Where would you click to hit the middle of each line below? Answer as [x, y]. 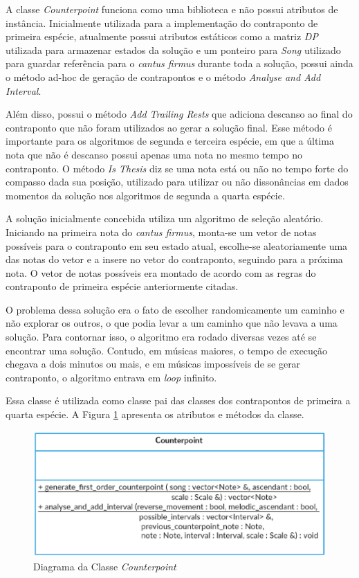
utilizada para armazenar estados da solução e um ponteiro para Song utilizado [173, 49]
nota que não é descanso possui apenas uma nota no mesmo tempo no [154, 154]
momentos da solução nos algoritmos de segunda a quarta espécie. [145, 195]
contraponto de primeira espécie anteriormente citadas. [122, 286]
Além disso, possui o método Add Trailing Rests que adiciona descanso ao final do [179, 114]
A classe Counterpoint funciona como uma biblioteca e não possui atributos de [172, 9]
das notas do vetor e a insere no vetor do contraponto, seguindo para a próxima [174, 259]
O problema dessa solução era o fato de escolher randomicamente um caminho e [175, 309]
